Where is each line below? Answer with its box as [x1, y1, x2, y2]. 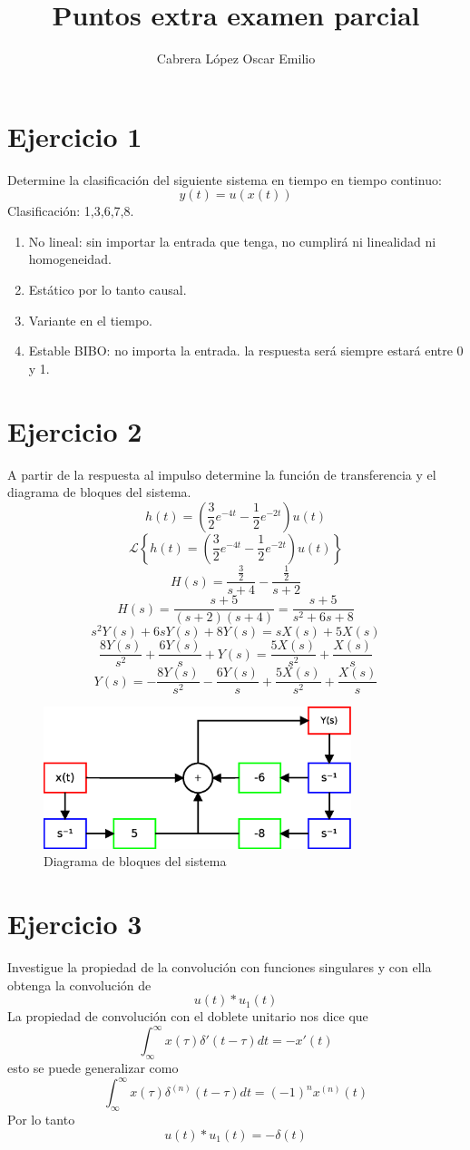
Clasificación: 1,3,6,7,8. [7, 201, 134, 220]
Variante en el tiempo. [28, 310, 152, 329]
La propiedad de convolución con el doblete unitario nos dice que [7, 1007, 368, 1026]
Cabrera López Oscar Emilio [156, 49, 316, 68]
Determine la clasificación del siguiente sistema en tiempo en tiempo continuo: [7, 170, 442, 189]
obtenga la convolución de [7, 975, 152, 994]
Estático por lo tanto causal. [28, 280, 187, 299]
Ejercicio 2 [7, 412, 142, 449]
